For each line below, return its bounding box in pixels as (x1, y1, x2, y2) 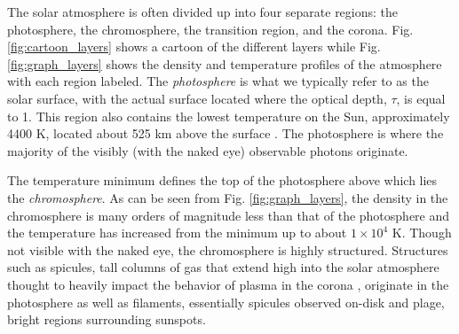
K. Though (392, 223, 452, 242)
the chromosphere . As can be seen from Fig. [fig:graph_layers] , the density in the (7, 188, 448, 206)
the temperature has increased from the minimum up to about (7, 223, 347, 242)
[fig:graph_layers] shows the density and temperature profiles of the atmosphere (7, 54, 442, 73)
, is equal (396, 89, 446, 107)
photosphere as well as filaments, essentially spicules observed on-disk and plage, (7, 292, 445, 311)
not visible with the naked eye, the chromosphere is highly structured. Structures (7, 240, 448, 259)
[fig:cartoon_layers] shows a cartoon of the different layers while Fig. (7, 37, 381, 56)
